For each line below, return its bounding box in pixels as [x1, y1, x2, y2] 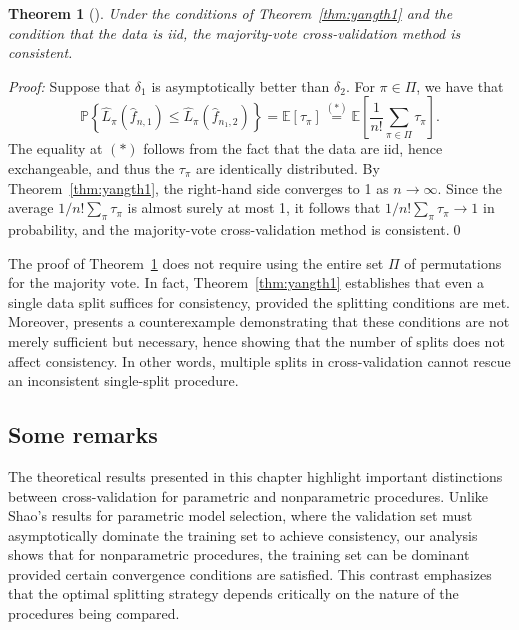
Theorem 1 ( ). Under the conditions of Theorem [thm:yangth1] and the [8, 3, 453, 23]
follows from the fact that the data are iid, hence [143, 138, 443, 159]
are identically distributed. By [195, 157, 380, 178]
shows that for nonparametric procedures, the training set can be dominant [8, 544, 470, 565]
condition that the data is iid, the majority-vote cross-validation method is [8, 22, 461, 43]
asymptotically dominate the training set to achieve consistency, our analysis [8, 524, 478, 545]
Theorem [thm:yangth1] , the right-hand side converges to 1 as [8, 177, 389, 198]
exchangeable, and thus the [8, 157, 175, 178]
